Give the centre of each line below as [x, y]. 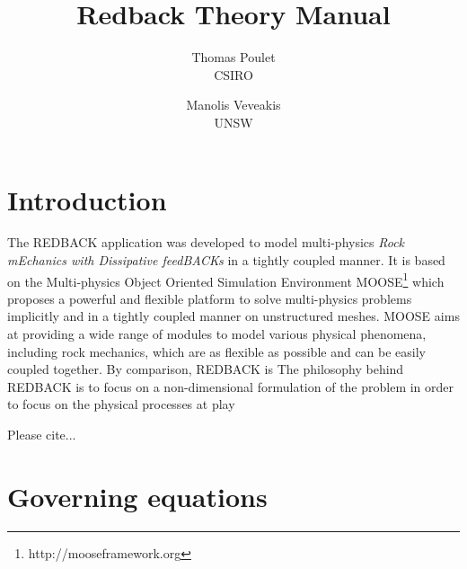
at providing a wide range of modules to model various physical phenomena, [217, 334]
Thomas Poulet [233, 57]
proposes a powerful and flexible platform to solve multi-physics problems [210, 298]
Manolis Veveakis [233, 105]
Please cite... [42, 435]
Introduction [87, 199]
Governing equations [137, 496]
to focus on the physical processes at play [121, 404]
